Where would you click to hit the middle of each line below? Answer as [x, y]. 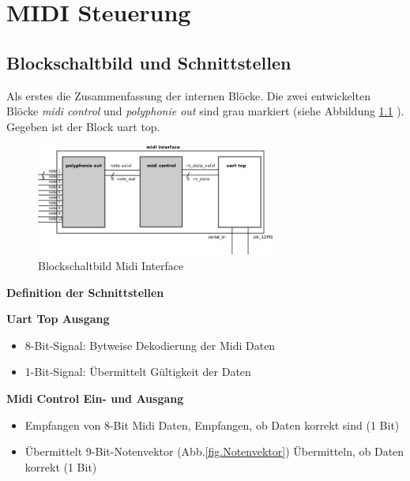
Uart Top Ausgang [58, 319]
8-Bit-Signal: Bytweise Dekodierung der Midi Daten [150, 345]
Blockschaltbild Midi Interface [111, 266]
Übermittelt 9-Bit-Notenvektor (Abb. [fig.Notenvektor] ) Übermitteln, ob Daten [214, 451]
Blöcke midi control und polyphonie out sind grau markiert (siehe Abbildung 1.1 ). [205, 111]
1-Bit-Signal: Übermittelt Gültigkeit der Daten [138, 372]
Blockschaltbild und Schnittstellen [149, 62]
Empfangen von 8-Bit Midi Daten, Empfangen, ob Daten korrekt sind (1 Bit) [212, 425]
